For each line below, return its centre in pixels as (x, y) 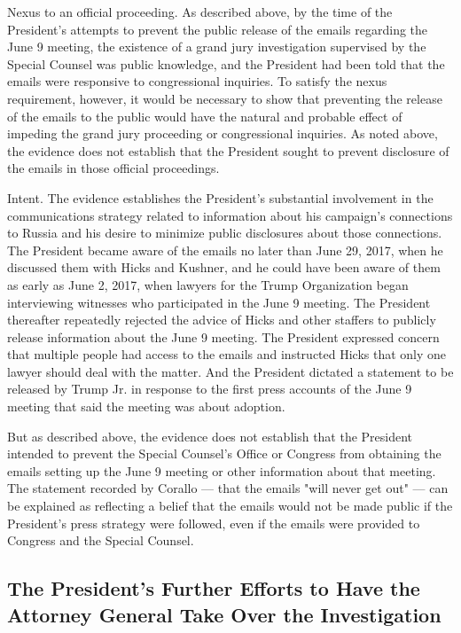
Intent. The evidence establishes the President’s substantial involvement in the (220, 197)
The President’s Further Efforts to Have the (214, 588)
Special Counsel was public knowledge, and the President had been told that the (226, 63)
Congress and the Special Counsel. (101, 540)
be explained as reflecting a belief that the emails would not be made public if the (230, 506)
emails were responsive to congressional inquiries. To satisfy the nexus (197, 81)
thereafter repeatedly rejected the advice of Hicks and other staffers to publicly (222, 320)
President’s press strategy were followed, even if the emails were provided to (214, 523)
